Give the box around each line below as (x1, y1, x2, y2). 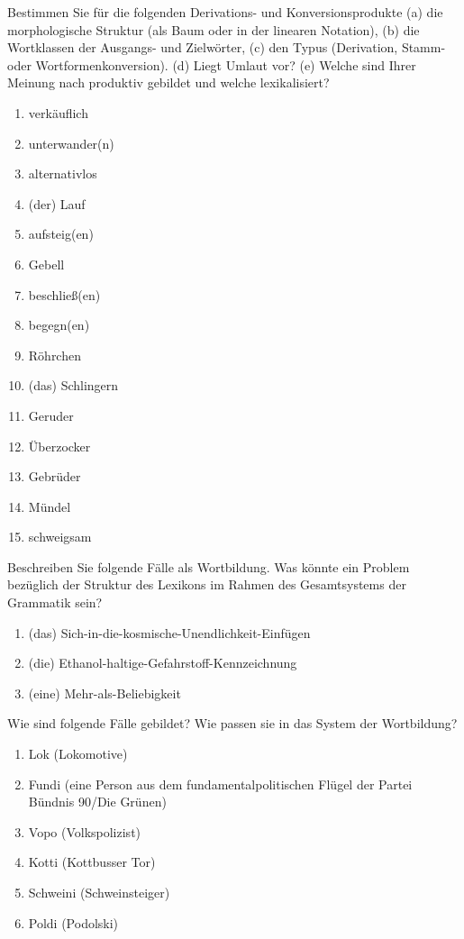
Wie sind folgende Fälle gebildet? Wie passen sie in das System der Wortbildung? (7, 714, 458, 733)
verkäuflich (28, 103, 88, 122)
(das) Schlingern (28, 376, 119, 395)
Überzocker (28, 436, 91, 455)
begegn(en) (28, 315, 90, 334)
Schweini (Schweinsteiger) (28, 883, 170, 901)
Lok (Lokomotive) (28, 744, 128, 763)
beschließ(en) (28, 285, 101, 304)
